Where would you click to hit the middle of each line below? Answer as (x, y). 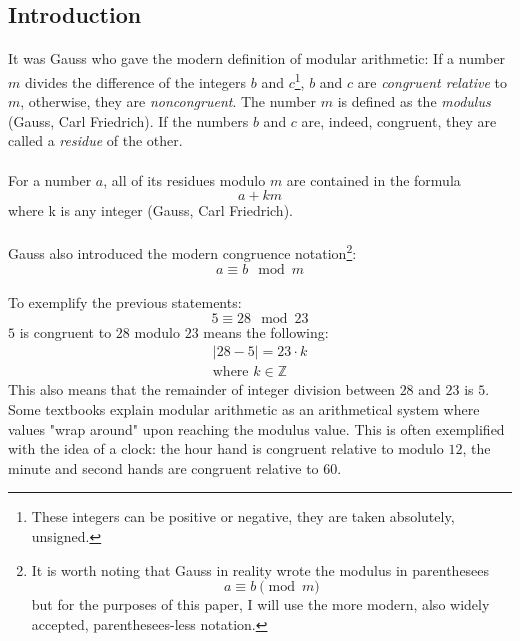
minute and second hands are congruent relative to (163, 467)
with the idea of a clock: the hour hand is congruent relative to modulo (226, 448)
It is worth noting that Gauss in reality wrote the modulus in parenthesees (260, 569)
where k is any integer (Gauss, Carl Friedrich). (150, 210)
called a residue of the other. (95, 140)
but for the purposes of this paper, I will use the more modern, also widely (260, 604)
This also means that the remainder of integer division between (201, 389)
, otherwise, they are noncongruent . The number (168, 101)
